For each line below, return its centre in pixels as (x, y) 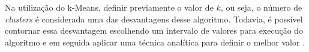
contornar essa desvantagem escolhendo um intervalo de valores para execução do (154, 30)
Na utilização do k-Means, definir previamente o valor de (109, 7)
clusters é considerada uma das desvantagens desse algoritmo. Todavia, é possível (154, 19)
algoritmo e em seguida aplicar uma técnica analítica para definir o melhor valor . (155, 42)
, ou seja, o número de (261, 7)
